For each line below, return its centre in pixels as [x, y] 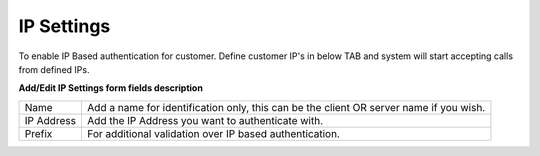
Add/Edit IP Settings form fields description [111, 88]
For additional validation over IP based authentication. [213, 133]
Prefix [38, 133]
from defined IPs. [54, 69]
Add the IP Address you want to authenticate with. [205, 120]
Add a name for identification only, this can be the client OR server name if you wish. [286, 107]
